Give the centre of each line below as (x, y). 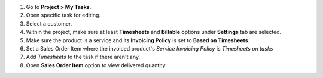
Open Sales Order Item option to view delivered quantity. (96, 65)
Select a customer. (49, 23)
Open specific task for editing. (63, 15)
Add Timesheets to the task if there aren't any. (83, 57)
